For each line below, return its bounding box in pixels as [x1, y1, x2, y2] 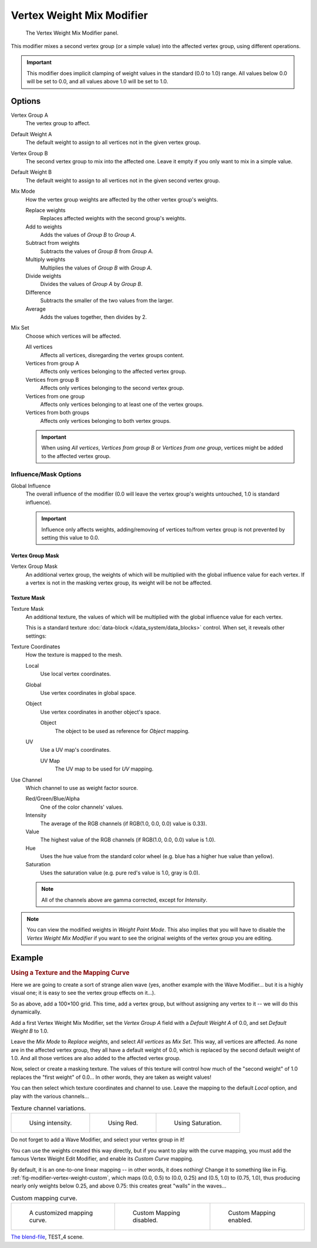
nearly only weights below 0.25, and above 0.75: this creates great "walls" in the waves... [11, 1182, 227, 1189]
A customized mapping [29, 1209, 93, 1217]
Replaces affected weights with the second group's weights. [40, 215, 187, 222]
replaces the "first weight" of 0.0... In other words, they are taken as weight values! [11, 1074, 211, 1081]
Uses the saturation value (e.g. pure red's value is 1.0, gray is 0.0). [40, 869, 200, 876]
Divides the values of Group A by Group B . [40, 281, 143, 288]
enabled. [228, 1216, 252, 1225]
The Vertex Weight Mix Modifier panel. [25, 29, 119, 36]
